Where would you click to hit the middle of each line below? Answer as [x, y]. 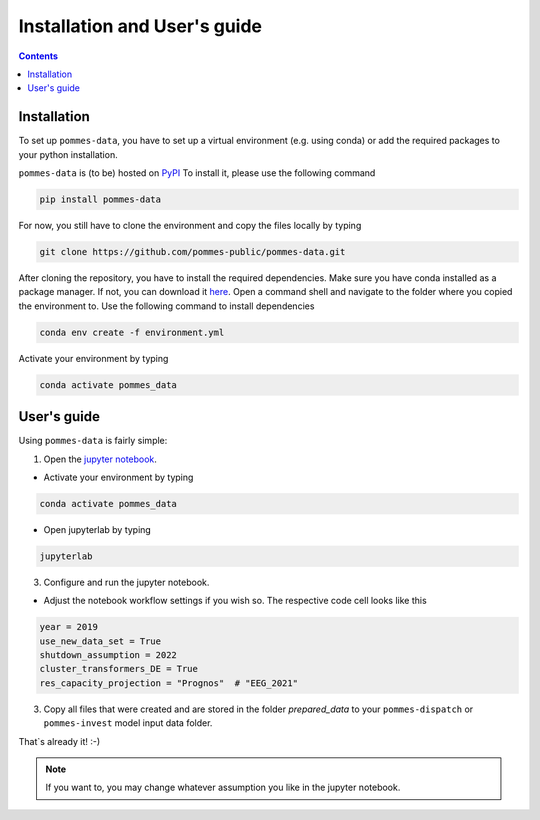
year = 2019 [69, 627]
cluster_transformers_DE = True [119, 669]
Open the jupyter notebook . [100, 459]
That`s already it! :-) [59, 741]
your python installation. [68, 154]
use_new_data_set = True [100, 641]
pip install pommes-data [100, 199]
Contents [38, 56]
